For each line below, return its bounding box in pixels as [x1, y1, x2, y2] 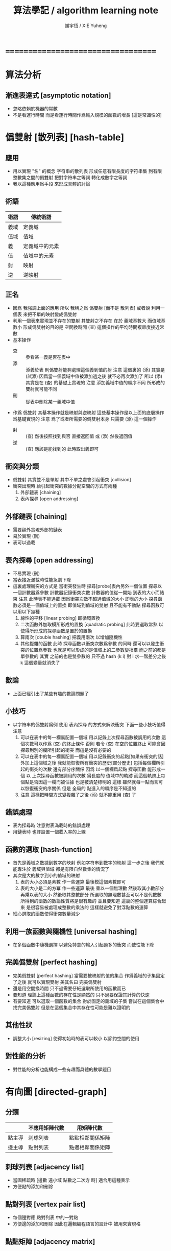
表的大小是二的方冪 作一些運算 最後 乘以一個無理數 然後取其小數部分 [20, 885, 164, 891]
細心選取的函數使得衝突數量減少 [12, 911, 80, 917]
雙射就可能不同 [25, 386, 57, 392]
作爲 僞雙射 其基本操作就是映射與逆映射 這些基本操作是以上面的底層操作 [12, 409, 164, 415]
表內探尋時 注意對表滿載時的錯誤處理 [12, 822, 90, 828]
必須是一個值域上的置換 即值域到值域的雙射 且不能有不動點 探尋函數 [17, 602, 160, 608]
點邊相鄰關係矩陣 [69, 1144, 111, 1151]
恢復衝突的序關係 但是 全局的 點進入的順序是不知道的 [25, 785, 136, 791]
